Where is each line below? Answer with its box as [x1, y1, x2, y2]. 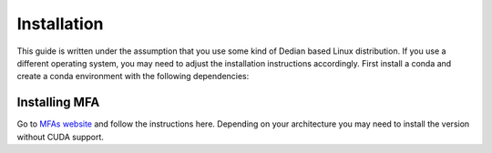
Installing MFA [16, 95, 100, 110]
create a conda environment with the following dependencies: [16, 71, 250, 82]
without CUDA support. [16, 131, 105, 142]
